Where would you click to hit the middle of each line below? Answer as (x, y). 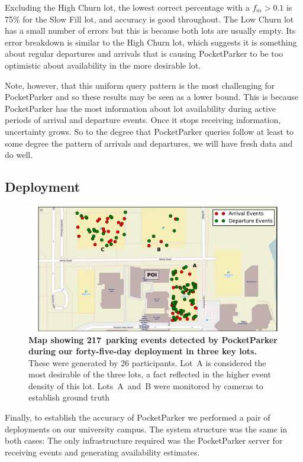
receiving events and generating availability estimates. (102, 452)
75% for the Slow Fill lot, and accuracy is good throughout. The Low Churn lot (149, 19)
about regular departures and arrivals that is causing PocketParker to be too (144, 54)
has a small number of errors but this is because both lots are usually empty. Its (150, 30)
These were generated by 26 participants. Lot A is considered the (147, 362)
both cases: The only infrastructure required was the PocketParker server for (144, 440)
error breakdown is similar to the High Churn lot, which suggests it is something (151, 42)
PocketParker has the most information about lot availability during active (141, 108)
